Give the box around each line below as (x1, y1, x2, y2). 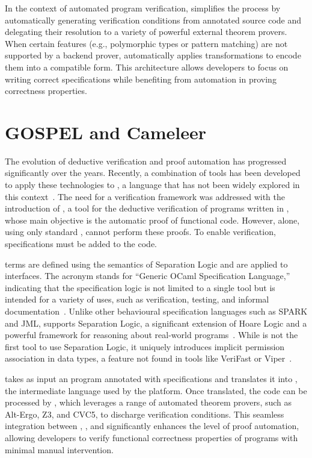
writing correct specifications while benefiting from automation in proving (5, 72, 277, 85)
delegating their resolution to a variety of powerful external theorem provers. (5, 25, 287, 38)
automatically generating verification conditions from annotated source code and (5, 13, 302, 26)
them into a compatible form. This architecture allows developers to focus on (5, 60, 289, 73)
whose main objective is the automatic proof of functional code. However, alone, (5, 213, 300, 226)
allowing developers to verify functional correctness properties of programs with (5, 431, 298, 444)
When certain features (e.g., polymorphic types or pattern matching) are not (5, 37, 288, 49)
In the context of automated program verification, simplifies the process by (5, 2, 281, 14)
